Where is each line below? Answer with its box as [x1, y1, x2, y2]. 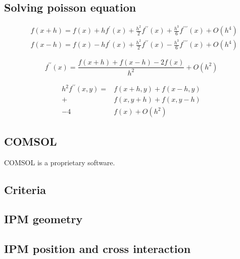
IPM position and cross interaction [4, 241, 191, 256]
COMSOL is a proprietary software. [4, 157, 115, 167]
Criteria [4, 181, 46, 197]
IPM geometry [4, 211, 83, 227]
